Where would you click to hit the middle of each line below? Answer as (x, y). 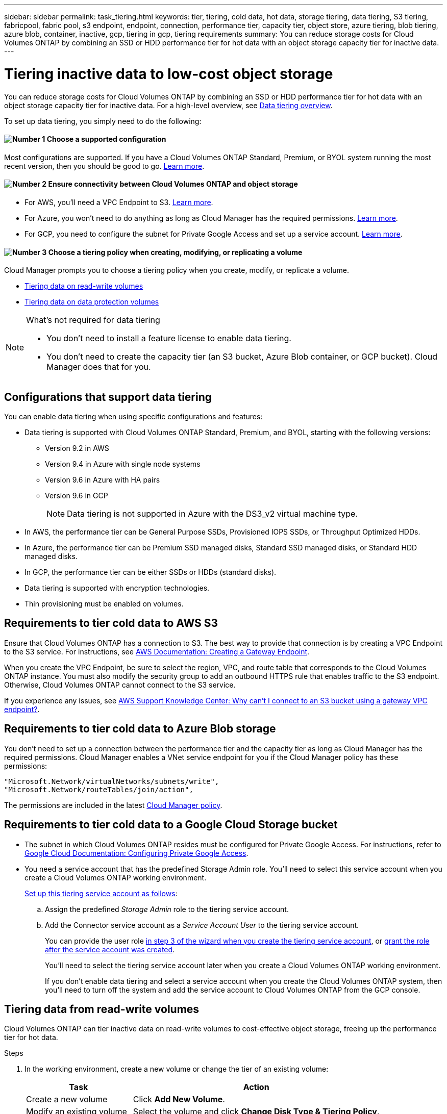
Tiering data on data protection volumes (92, 302)
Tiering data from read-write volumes (102, 1009)
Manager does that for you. (99, 367)
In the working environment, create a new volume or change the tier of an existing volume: (177, 1069)
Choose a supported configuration (106, 139)
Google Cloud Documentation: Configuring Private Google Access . (136, 853)
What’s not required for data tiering (93, 320)
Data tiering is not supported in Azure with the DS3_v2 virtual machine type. (212, 514)
